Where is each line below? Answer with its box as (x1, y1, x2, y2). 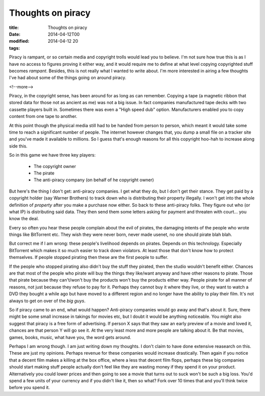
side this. (9, 143, 28, 149)
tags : (9, 45, 20, 51)
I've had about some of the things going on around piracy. (9, 75, 127, 81)
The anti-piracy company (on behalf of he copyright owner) (33, 177, 154, 183)
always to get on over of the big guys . (9, 298, 86, 304)
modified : (9, 38, 29, 44)
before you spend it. (9, 385, 50, 391)
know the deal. (9, 216, 39, 222)
